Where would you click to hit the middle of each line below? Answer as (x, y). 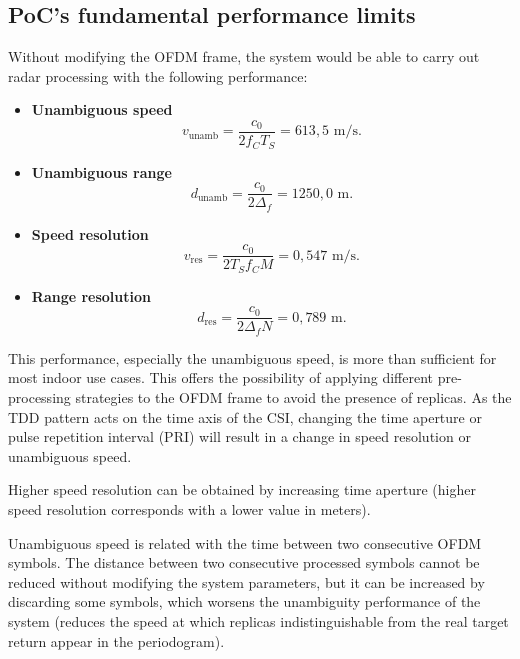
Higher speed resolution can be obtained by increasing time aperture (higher (242, 489)
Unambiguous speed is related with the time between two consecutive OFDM (245, 542)
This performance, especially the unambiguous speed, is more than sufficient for (252, 357)
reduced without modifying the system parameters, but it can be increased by (246, 581)
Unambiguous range (101, 171)
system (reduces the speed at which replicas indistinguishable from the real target (258, 620)
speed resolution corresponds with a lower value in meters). (189, 508)
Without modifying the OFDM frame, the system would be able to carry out (244, 56)
